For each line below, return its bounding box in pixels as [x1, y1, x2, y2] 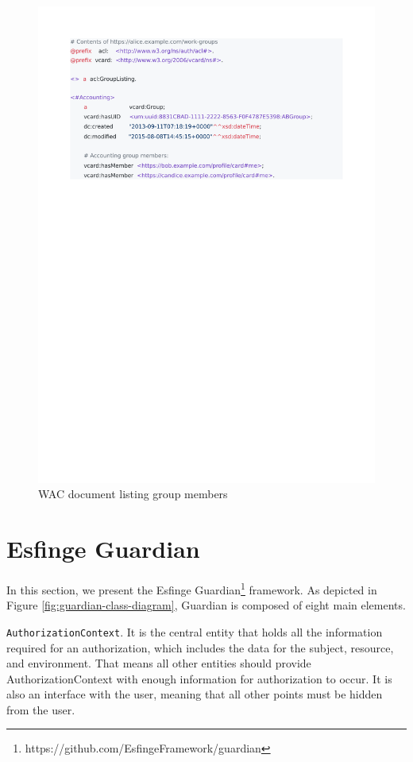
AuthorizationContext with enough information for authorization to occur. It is [6, 670, 392, 687]
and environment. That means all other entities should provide [6, 655, 311, 671]
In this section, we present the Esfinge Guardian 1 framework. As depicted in [6, 579, 377, 598]
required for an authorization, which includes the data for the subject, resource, [6, 639, 394, 656]
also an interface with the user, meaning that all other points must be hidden [6, 686, 383, 702]
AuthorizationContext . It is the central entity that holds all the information [6, 623, 383, 640]
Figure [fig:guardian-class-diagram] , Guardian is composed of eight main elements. [6, 597, 406, 613]
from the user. [6, 701, 75, 718]
